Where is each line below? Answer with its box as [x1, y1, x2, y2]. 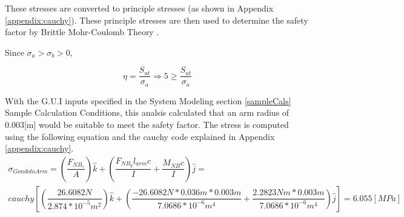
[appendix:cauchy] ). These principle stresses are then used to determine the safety [5, 13, 308, 26]
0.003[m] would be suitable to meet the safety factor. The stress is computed [5, 118, 289, 131]
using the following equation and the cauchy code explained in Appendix [5, 130, 275, 142]
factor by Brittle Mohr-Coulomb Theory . [5, 25, 159, 38]
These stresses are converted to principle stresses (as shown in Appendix [5, 2, 274, 14]
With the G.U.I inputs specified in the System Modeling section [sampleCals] [5, 94, 291, 107]
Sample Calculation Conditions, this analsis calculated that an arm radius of [5, 106, 290, 119]
